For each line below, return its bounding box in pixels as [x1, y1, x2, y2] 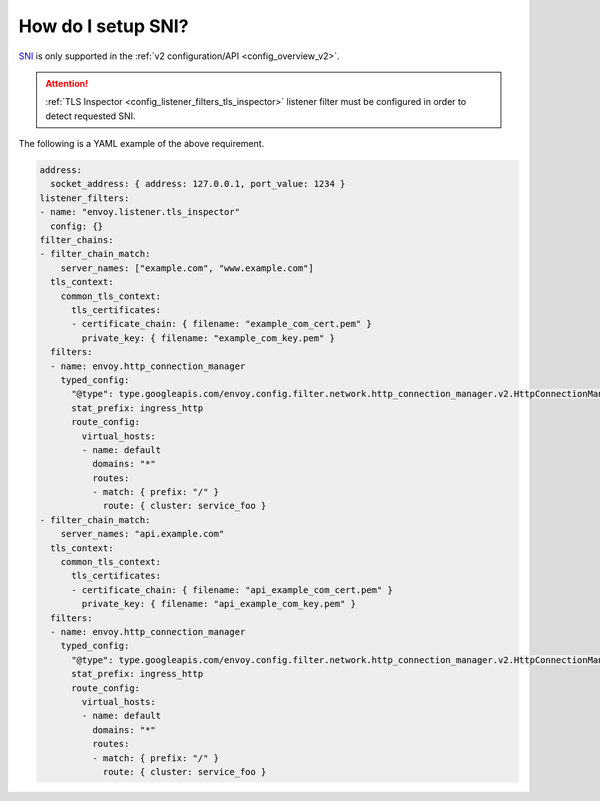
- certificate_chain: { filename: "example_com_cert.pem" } [71, 318, 372, 330]
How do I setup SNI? [18, 15, 189, 37]
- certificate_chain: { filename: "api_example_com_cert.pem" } [71, 584, 394, 595]
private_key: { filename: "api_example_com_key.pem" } [81, 598, 357, 610]
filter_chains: [39, 235, 114, 246]
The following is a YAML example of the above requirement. [18, 138, 265, 150]
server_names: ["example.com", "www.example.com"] [60, 262, 314, 274]
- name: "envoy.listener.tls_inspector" [39, 206, 240, 218]
